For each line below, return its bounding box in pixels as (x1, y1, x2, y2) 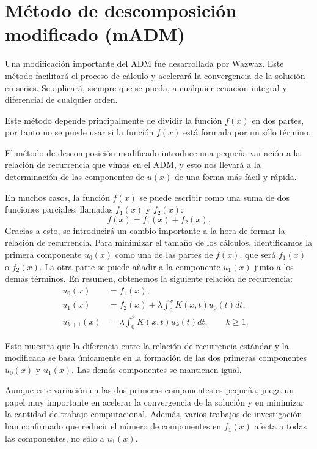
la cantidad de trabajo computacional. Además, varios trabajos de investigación (5, 407, 302, 420)
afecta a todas (254, 420, 307, 432)
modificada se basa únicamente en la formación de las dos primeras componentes (5, 351, 307, 364)
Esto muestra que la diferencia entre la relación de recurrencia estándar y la (5, 339, 289, 352)
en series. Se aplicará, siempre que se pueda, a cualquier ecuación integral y (5, 81, 287, 94)
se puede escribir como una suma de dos (139, 191, 290, 203)
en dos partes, (252, 113, 304, 126)
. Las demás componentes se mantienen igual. (71, 363, 242, 375)
